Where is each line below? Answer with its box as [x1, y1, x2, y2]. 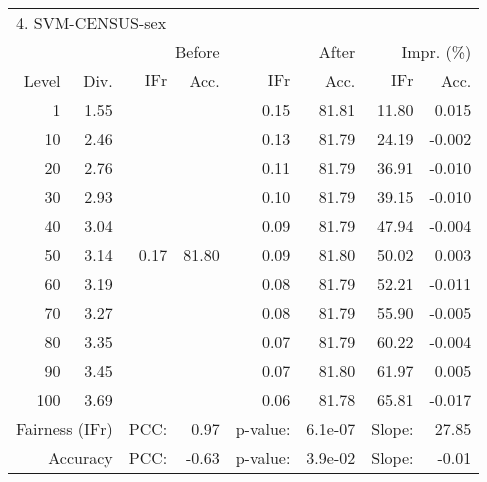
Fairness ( [16, 417, 85, 440]
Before [174, 40, 220, 63]
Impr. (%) [401, 40, 472, 63]
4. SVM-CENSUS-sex [16, 11, 167, 34]
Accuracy [48, 446, 113, 469]
